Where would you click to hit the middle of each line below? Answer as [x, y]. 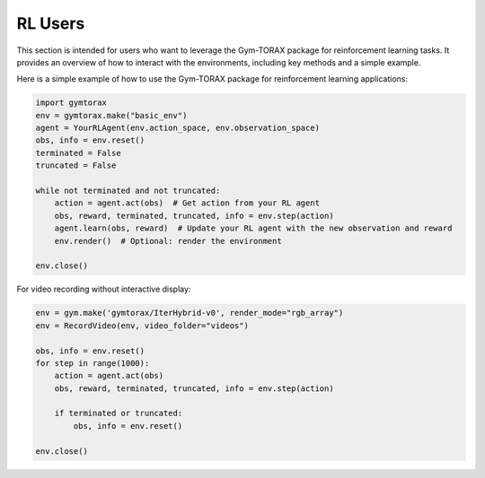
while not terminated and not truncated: [128, 191]
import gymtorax [71, 103]
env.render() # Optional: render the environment [168, 241]
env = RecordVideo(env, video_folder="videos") [142, 326]
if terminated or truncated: [119, 413]
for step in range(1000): [93, 363]
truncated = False [76, 165]
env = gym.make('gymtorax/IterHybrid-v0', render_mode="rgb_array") [190, 313]
